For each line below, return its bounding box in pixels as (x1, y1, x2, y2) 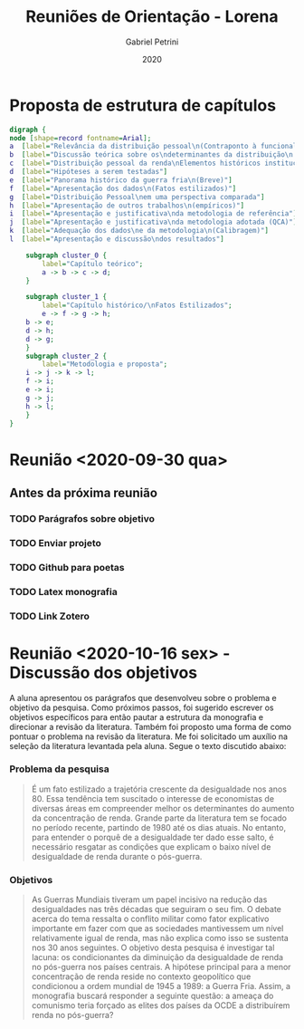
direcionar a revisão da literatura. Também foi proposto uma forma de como (9, 721, 292, 732)
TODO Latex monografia (9, 585, 118, 598)
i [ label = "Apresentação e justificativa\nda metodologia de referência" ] (9, 209, 298, 218)
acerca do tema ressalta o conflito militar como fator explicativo (31, 913, 270, 925)
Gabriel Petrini (125, 36, 179, 47)
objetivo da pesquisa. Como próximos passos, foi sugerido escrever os (9, 702, 274, 713)
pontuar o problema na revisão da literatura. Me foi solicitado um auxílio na (9, 731, 288, 742)
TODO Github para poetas (9, 561, 125, 573)
